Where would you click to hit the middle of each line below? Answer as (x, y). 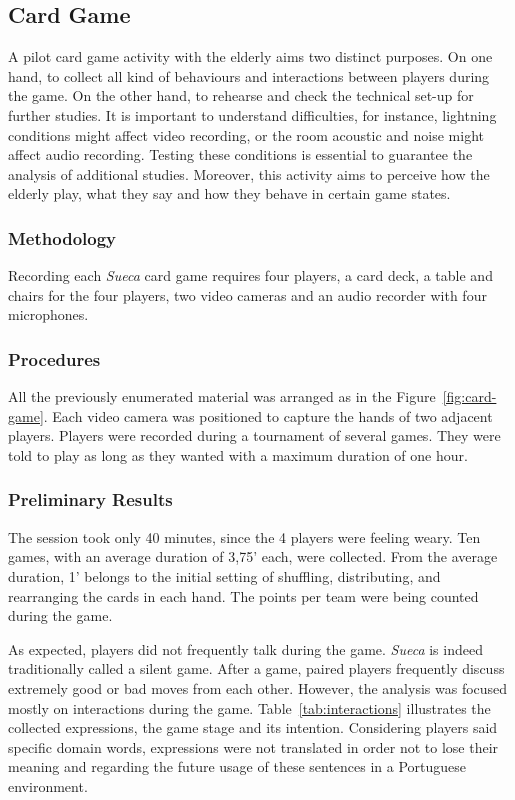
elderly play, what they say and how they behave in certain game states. (229, 193)
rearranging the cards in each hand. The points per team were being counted (243, 595)
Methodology (62, 237)
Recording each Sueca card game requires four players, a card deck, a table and (250, 275)
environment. (48, 785)
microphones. (48, 314)
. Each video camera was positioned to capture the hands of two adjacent (268, 415)
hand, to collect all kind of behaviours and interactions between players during (249, 75)
